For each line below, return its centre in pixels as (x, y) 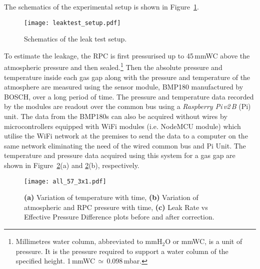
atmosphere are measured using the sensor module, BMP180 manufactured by (124, 87)
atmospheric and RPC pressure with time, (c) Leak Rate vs (116, 207)
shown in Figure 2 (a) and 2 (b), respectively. (72, 165)
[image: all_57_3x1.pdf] (65, 181)
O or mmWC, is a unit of (204, 241)
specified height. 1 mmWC (55, 261)
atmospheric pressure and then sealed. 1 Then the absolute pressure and (113, 66)
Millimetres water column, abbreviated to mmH (89, 241)
